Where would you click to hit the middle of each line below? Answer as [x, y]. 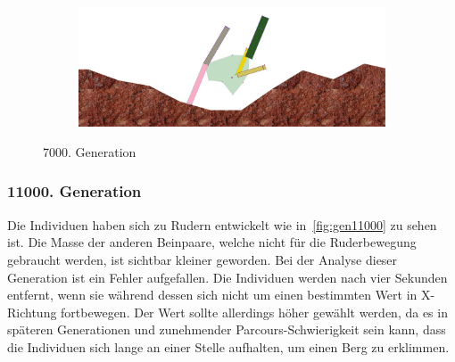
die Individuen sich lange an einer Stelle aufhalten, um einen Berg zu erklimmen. [228, 346]
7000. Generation [90, 151]
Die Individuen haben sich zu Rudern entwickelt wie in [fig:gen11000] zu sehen [222, 224]
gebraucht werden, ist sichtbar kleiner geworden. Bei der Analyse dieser [203, 259]
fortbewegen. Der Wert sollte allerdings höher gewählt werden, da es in [254, 312]
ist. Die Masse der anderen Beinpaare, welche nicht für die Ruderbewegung [212, 242]
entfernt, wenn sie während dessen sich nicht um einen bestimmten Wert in [212, 295]
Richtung [32, 312]
